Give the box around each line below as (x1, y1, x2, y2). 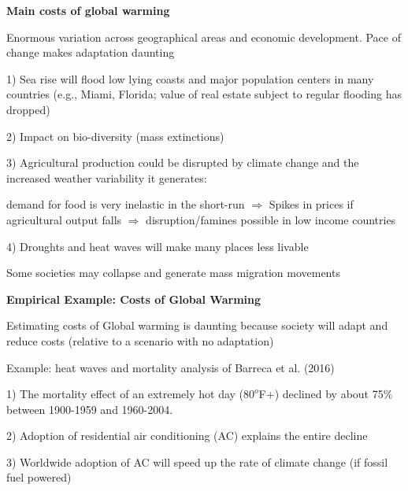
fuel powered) (6, 469, 72, 485)
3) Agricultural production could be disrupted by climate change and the (6, 154, 359, 171)
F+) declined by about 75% (258, 386, 393, 402)
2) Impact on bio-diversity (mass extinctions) (6, 127, 224, 144)
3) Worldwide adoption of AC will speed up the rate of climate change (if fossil (6, 453, 388, 470)
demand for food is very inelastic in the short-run (6, 196, 245, 212)
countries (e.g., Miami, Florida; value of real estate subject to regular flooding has (6, 86, 402, 102)
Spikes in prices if (269, 196, 354, 212)
